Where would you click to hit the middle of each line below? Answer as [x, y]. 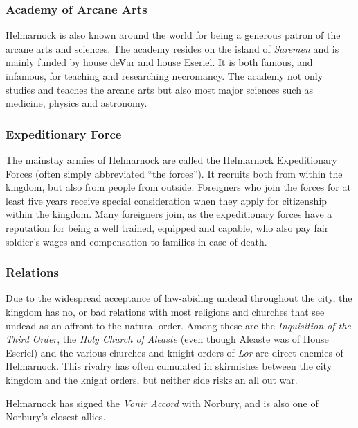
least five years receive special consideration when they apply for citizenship [167, 200]
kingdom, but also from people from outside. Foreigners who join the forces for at [178, 187]
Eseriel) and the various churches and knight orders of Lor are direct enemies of [174, 352]
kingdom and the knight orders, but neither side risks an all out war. [152, 379]
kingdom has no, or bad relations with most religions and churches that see [165, 311]
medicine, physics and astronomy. [77, 103]
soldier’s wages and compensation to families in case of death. [136, 241]
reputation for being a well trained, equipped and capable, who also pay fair [167, 227]
